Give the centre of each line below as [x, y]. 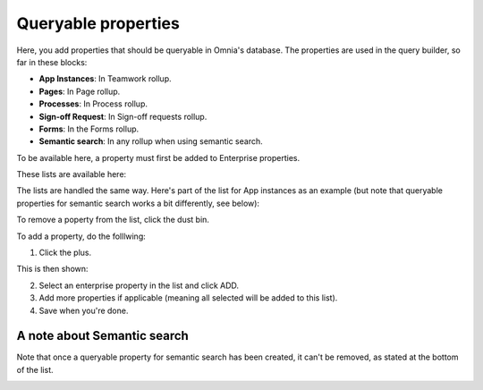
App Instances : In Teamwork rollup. [105, 79]
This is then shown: [52, 269]
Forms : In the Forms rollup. [89, 129]
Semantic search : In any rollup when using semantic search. [151, 141]
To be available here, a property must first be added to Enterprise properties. [158, 157]
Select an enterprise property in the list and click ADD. [139, 285]
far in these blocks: [52, 62]
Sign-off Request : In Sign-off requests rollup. [123, 116]
